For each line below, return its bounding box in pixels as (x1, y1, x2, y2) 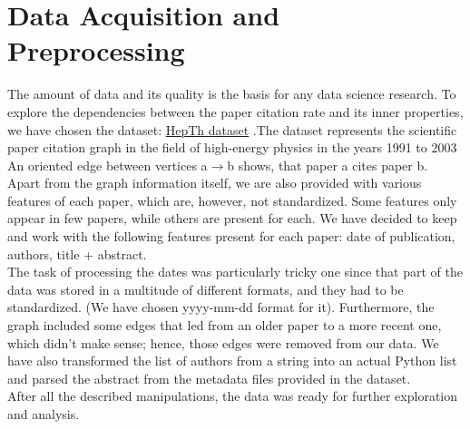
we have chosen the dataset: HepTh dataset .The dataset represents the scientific (7, 120, 457, 139)
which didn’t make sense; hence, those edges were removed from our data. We (7, 333, 439, 352)
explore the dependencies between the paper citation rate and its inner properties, (7, 102, 464, 121)
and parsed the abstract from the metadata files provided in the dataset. (7, 368, 411, 387)
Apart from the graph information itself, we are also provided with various (7, 173, 422, 192)
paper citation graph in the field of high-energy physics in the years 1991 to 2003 (7, 138, 457, 157)
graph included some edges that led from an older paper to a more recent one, (7, 316, 442, 335)
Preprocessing (7, 32, 185, 69)
